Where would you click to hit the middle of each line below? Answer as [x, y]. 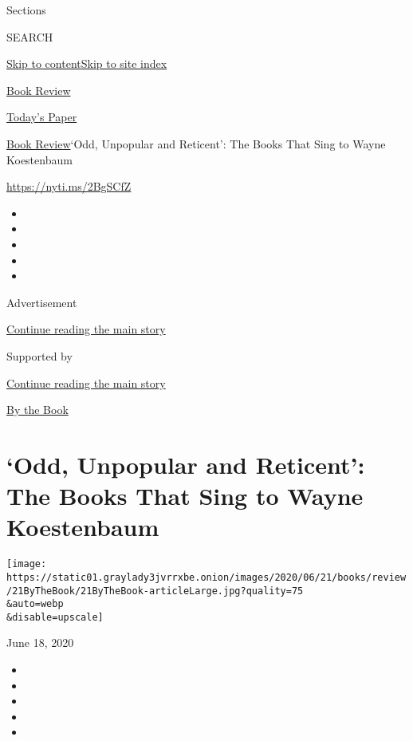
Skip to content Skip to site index [87, 63]
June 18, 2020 [40, 642]
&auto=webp [35, 604]
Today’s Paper [42, 117]
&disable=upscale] [55, 617]
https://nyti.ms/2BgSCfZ [69, 186]
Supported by [39, 355]
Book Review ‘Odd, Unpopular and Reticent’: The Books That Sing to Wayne [196, 143]
